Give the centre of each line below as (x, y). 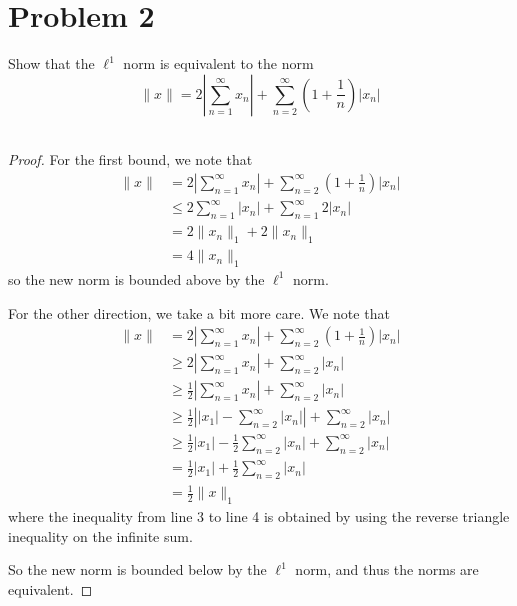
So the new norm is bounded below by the (137, 569)
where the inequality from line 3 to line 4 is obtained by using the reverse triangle (259, 516)
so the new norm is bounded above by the (136, 278)
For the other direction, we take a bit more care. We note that (199, 312)
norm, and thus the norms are (387, 569)
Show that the (51, 63)
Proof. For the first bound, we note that (130, 159)
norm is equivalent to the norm (218, 63)
